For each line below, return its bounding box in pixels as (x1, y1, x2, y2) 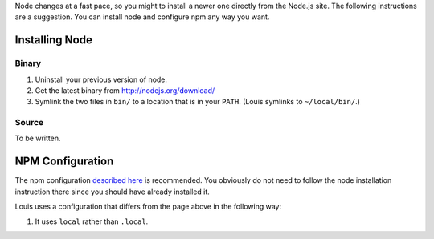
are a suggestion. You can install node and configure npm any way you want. (14, 12, 270, 22)
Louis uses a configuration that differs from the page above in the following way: (14, 201, 282, 212)
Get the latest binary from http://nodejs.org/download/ (35, 85, 215, 95)
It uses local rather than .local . (35, 217, 149, 226)
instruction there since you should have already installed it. (14, 187, 211, 196)
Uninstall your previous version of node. (35, 75, 168, 84)
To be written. (14, 133, 61, 144)
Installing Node (14, 33, 92, 47)
